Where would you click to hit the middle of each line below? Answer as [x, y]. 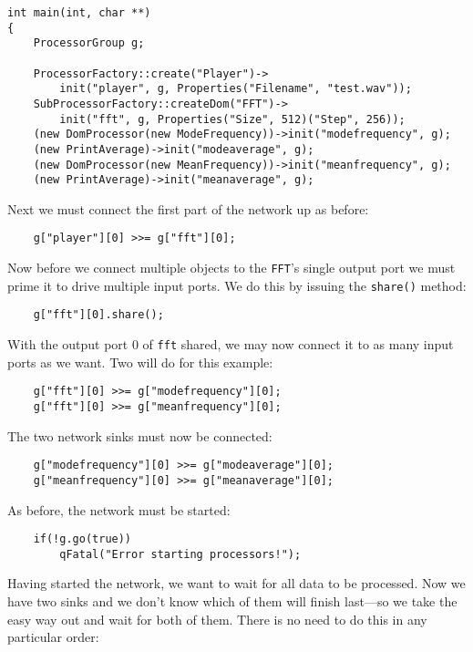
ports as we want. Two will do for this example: [140, 362]
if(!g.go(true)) [82, 539]
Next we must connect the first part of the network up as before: [188, 208]
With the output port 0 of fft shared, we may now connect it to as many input [231, 344]
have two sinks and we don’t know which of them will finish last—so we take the [232, 601]
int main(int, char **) [79, 13]
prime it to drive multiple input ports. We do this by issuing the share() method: [237, 285]
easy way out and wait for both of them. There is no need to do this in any [217, 619]
